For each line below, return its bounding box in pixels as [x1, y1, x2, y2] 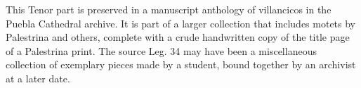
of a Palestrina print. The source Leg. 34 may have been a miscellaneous [6, 43, 317, 58]
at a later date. [6, 70, 70, 85]
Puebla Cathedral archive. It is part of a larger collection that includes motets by [6, 15, 356, 30]
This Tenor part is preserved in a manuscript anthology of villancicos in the [6, 2, 332, 16]
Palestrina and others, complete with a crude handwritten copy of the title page [6, 30, 350, 44]
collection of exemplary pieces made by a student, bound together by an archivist [6, 57, 356, 72]
